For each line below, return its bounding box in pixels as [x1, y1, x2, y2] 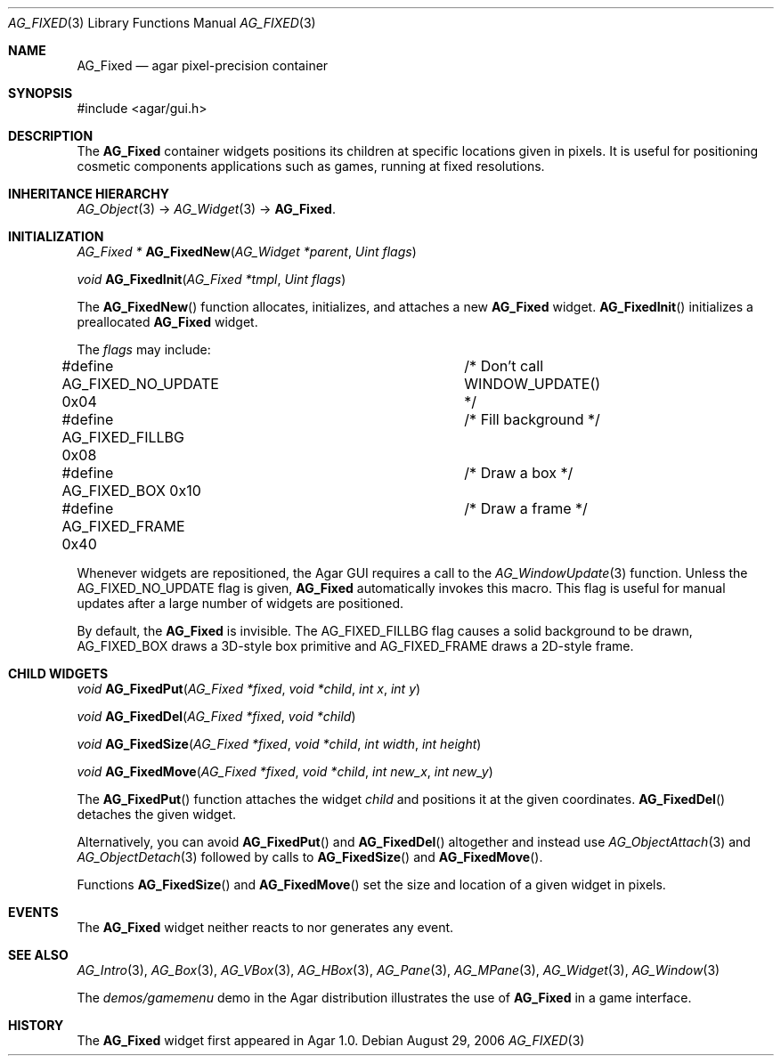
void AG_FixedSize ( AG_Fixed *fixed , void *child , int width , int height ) [77, 736, 482, 751]
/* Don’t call [464, 357, 544, 375]
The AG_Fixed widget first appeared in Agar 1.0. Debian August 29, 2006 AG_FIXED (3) [77, 1033, 585, 1048]
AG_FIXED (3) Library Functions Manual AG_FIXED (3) [8, 15, 316, 30]
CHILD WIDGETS [8, 666, 109, 681]
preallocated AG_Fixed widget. [77, 314, 258, 329]
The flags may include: [77, 342, 211, 357]
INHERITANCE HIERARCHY [8, 186, 169, 201]
